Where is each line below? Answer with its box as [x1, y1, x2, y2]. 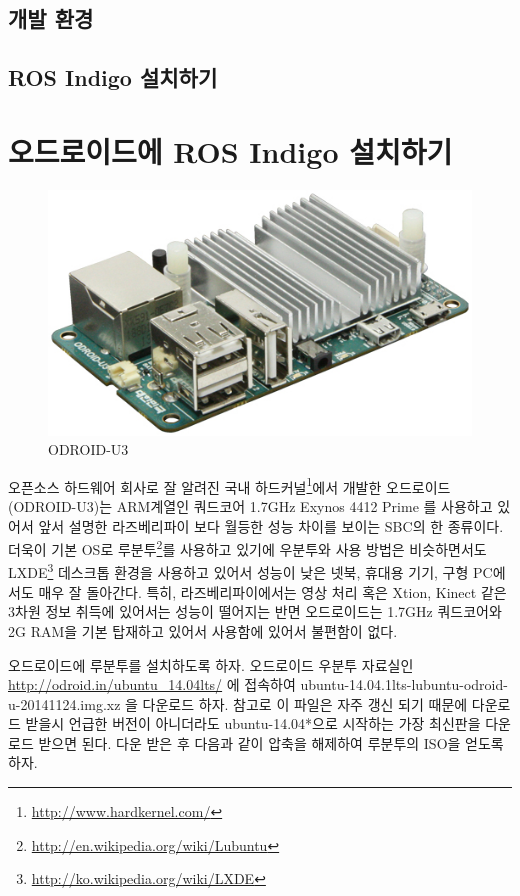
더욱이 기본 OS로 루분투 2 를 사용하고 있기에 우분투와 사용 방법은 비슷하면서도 [8, 536, 487, 559]
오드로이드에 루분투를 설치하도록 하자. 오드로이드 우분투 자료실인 [8, 654, 414, 675]
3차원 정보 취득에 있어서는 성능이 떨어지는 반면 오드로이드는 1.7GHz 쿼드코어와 [8, 601, 502, 622]
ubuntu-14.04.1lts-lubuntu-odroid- [300, 674, 508, 695]
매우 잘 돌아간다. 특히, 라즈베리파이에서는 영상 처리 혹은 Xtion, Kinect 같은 [38, 581, 507, 602]
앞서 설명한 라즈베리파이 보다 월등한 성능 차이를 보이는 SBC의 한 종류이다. [38, 515, 504, 536]
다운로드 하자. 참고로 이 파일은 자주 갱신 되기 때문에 [142, 693, 468, 714]
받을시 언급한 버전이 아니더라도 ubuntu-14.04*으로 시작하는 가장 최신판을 [25, 713, 481, 734]
